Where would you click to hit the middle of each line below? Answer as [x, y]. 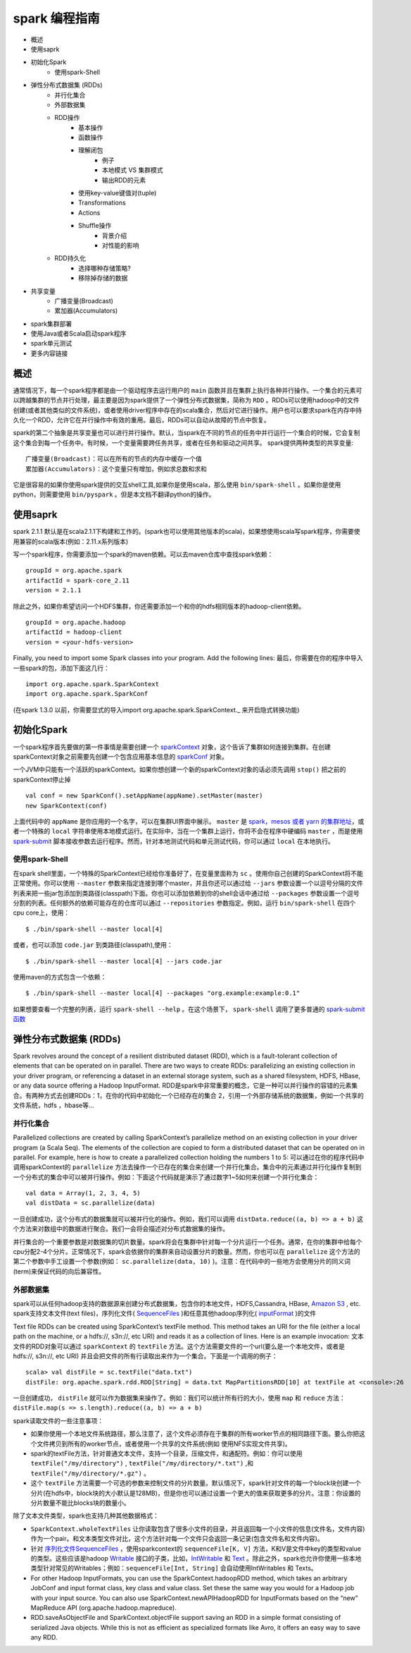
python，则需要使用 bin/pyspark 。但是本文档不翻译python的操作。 [114, 494]
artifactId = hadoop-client [74, 632]
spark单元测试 [51, 343]
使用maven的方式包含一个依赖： [60, 977]
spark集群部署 [51, 324]
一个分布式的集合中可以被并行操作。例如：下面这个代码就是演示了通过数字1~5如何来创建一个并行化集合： [166, 1177]
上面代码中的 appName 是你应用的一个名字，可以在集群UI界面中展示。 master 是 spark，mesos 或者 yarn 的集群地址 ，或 [189, 821]
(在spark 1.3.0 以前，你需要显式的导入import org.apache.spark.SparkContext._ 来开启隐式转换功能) [156, 709]
